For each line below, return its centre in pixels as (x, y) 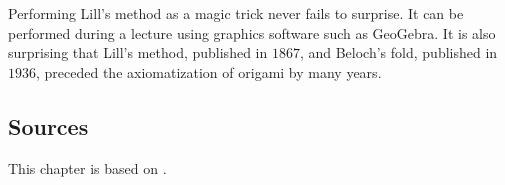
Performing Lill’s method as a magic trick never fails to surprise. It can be (236, 13)
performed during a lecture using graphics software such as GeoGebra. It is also (252, 32)
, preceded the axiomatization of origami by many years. (209, 71)
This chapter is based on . (87, 167)
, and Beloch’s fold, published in (398, 52)
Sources (48, 125)
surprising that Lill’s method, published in (138, 52)
